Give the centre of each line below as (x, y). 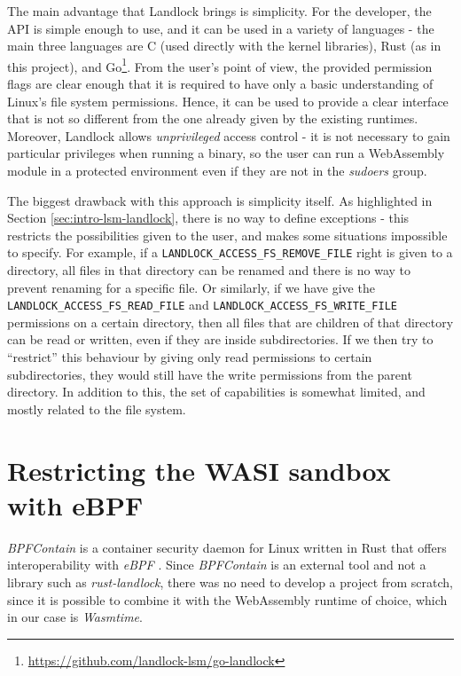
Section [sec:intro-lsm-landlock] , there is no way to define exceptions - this (208, 218)
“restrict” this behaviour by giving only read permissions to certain (190, 357)
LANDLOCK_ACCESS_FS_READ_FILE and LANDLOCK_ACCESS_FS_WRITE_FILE (202, 305)
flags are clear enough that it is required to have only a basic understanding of (220, 84)
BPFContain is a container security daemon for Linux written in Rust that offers (227, 547)
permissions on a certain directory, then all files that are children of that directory (230, 322)
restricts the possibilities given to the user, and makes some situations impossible (227, 235)
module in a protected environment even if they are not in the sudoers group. (217, 170)
